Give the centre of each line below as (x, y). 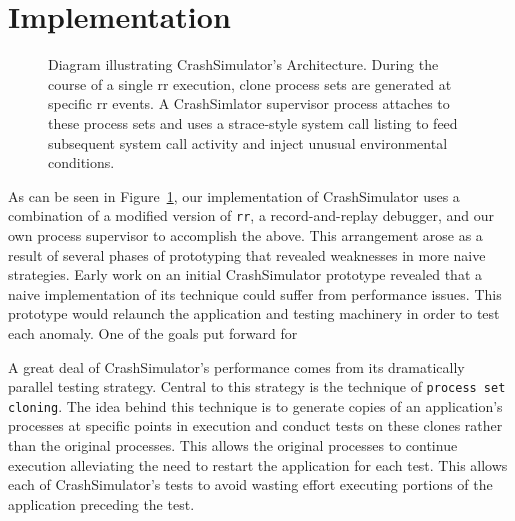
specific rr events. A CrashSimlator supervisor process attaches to (249, 103)
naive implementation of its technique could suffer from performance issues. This (255, 293)
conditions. (81, 162)
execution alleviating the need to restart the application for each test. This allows (258, 464)
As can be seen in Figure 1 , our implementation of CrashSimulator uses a (234, 195)
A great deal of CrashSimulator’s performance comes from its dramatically (236, 366)
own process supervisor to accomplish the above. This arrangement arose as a (245, 234)
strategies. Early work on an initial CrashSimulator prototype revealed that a (245, 274)
